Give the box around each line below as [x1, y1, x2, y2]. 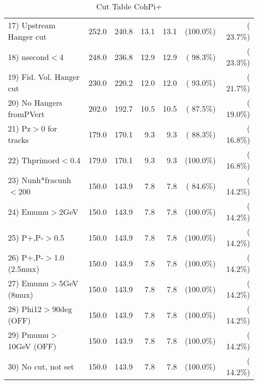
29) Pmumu [8, 329, 49, 340]
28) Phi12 [8, 303, 42, 315]
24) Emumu [8, 205, 49, 217]
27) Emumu [8, 277, 49, 289]
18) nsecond [8, 51, 49, 63]
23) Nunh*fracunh [8, 174, 71, 186]
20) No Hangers [8, 97, 63, 108]
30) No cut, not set [8, 360, 74, 372]
